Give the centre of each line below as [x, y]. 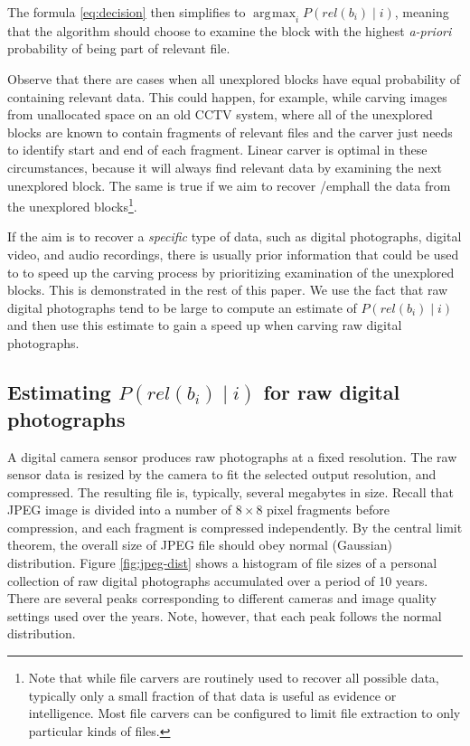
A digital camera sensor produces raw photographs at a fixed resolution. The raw [232, 456]
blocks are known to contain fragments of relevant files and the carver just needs [230, 132]
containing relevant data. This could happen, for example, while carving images [227, 96]
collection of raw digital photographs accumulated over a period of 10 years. [218, 580]
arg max [275, 14]
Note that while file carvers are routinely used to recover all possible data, [234, 678]
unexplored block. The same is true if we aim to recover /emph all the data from [229, 185]
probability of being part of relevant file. [119, 48]
